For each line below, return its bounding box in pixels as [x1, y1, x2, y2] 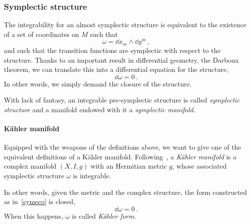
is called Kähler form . [72, 210, 136, 221]
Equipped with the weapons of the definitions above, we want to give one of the [4, 142, 241, 152]
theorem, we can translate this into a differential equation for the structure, [4, 64, 229, 74]
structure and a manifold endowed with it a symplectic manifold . [4, 104, 196, 114]
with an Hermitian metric [90, 161, 167, 171]
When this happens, [4, 210, 64, 221]
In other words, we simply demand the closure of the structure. [4, 78, 192, 88]
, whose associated [172, 161, 227, 171]
